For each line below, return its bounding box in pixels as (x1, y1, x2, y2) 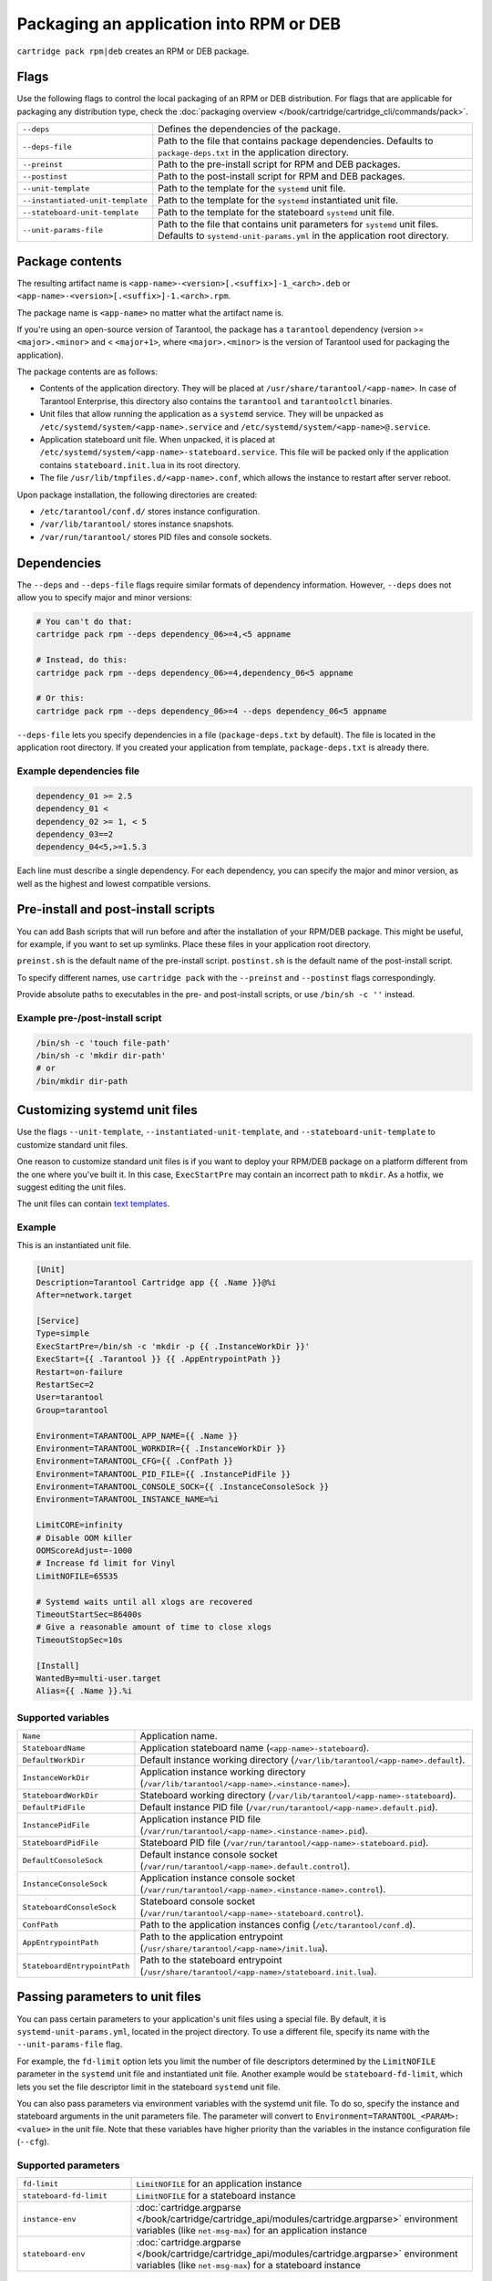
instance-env (22, 2213, 77, 2224)
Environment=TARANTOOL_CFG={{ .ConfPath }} (36, 1456, 234, 1466)
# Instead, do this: (36, 655, 128, 665)
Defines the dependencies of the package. (158, 123, 341, 136)
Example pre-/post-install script (16, 1011, 162, 1024)
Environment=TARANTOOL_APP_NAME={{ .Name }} (36, 1431, 239, 1441)
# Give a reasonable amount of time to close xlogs (36, 1622, 272, 1632)
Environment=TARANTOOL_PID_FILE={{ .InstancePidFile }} (36, 1469, 292, 1479)
